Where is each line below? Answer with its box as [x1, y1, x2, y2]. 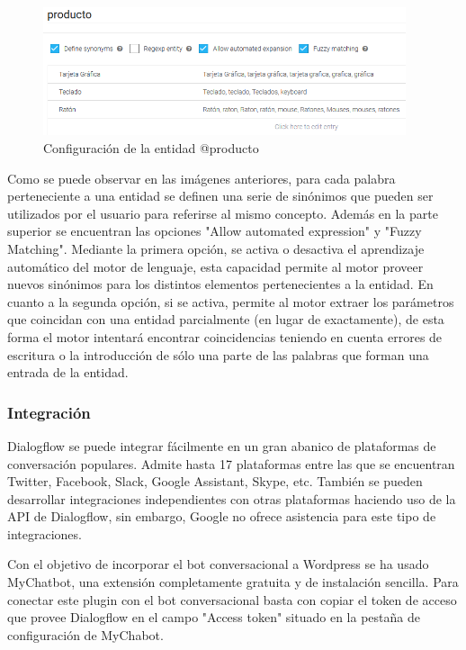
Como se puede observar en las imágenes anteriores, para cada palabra [7, 168, 396, 187]
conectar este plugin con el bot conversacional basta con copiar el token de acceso [7, 590, 457, 609]
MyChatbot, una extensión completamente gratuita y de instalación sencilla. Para [7, 573, 459, 591]
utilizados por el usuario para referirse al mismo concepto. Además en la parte [7, 203, 438, 222]
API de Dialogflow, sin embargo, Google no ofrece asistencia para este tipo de [7, 507, 436, 526]
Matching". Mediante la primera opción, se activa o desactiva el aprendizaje [7, 239, 425, 257]
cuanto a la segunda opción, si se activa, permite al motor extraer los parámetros [7, 292, 454, 311]
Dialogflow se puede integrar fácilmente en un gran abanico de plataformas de [7, 436, 436, 455]
